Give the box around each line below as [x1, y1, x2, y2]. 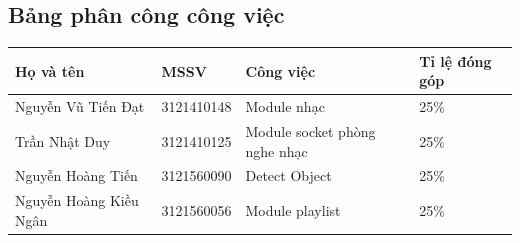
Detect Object [245, 165, 332, 186]
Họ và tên [15, 60, 85, 81]
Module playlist [245, 200, 341, 221]
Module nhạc [245, 96, 325, 117]
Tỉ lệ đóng [419, 50, 492, 71]
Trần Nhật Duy [15, 130, 111, 151]
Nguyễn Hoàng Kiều [15, 190, 139, 211]
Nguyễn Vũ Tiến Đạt [15, 96, 145, 117]
